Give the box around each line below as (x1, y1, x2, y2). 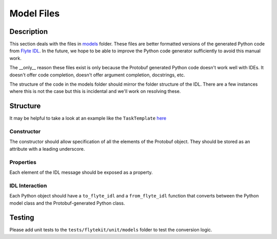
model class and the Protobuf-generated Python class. (9, 200, 125, 206)
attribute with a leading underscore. (9, 146, 85, 152)
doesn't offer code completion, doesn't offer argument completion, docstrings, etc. (9, 72, 185, 78)
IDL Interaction (9, 182, 47, 189)
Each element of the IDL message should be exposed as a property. (9, 169, 153, 175)
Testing (9, 213, 34, 222)
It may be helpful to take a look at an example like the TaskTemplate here (9, 115, 167, 122)
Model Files (9, 8, 60, 19)
